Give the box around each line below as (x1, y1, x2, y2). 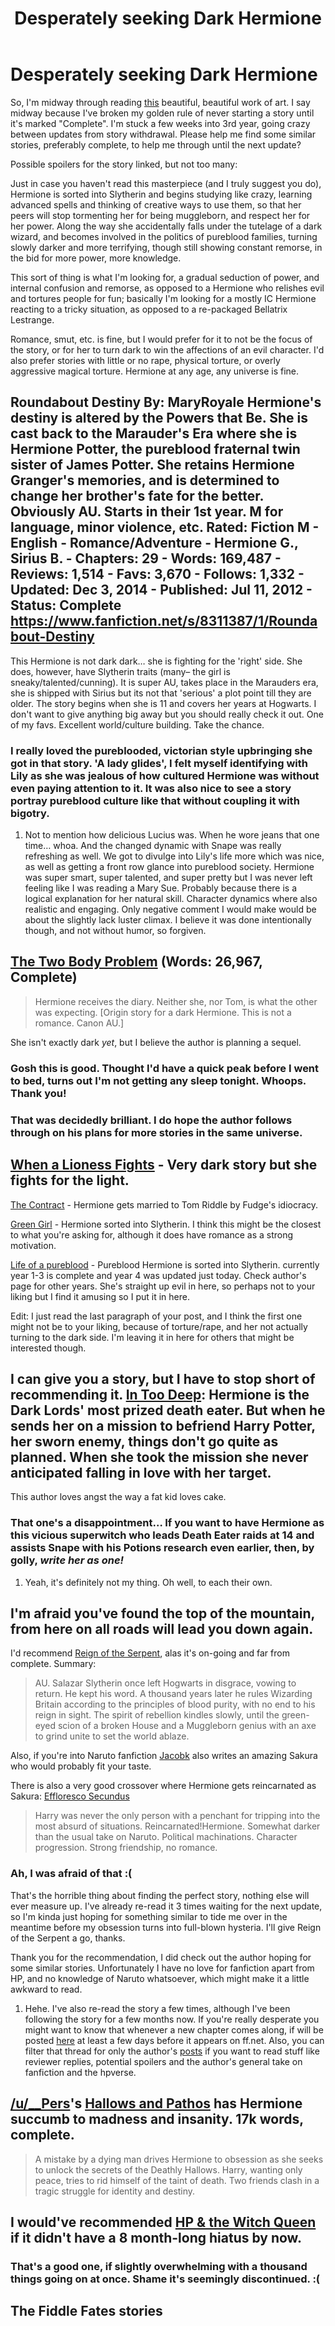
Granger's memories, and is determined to (10, 472, 280, 489)
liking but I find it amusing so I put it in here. (10, 1290, 190, 1302)
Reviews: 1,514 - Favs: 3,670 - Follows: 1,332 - (10, 566, 305, 583)
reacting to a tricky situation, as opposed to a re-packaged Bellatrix (10, 303, 288, 315)
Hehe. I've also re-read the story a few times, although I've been (24, 2002, 291, 2014)
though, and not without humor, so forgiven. (24, 925, 207, 937)
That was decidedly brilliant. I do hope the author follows (10, 1113, 293, 1127)
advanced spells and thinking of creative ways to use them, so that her (10, 198, 302, 211)
